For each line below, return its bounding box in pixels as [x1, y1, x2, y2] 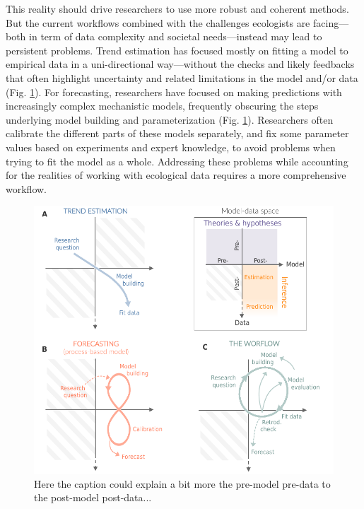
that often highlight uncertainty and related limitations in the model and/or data [6, 70, 358, 85]
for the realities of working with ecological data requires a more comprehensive [6, 168, 346, 182]
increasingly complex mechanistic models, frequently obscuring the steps [6, 98, 319, 113]
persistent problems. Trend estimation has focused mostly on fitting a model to [6, 42, 348, 57]
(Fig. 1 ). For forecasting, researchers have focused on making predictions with [6, 84, 342, 99]
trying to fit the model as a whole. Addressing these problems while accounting [6, 153, 348, 168]
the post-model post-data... [34, 490, 152, 505]
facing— [312, 15, 349, 30]
